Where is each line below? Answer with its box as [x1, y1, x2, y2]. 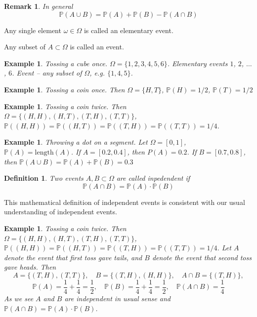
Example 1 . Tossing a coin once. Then [4, 84, 125, 94]
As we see [4, 293, 34, 303]
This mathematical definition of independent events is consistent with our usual [4, 197, 245, 207]
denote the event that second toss [152, 252, 252, 262]
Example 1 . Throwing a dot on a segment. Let [4, 137, 148, 147]
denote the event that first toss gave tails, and [4, 252, 142, 262]
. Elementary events [167, 58, 228, 68]
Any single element [4, 25, 61, 35]
